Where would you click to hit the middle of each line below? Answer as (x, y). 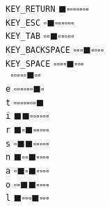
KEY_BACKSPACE (38, 50)
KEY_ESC (23, 23)
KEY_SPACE (28, 64)
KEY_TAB (23, 36)
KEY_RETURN (31, 9)
